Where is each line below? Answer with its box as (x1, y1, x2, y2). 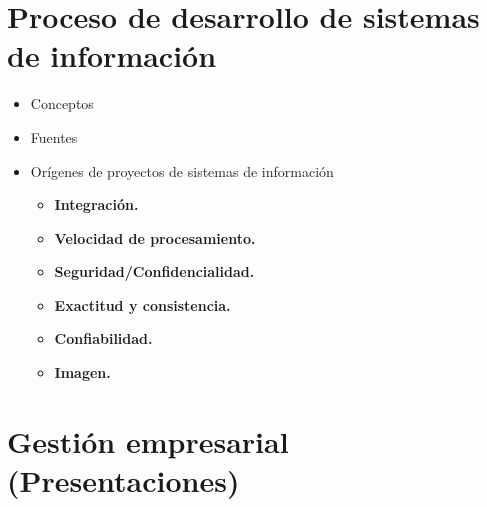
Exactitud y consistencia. (54, 294, 231, 315)
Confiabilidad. (54, 328, 153, 349)
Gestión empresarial (7, 420, 289, 461)
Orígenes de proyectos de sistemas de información (30, 160, 334, 181)
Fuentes (30, 126, 78, 147)
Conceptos (30, 93, 94, 114)
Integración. (54, 194, 139, 215)
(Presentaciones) (7, 460, 240, 501)
